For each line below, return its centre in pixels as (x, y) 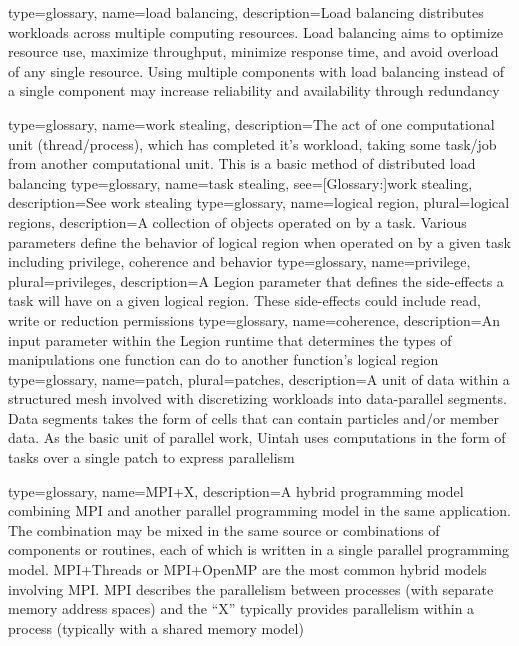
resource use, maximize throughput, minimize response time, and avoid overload (253, 51)
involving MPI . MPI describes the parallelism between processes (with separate (251, 588)
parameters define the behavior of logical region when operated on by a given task (259, 241)
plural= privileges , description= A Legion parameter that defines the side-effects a (256, 280)
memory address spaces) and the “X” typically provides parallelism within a (241, 608)
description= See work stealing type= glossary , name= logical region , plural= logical (259, 202)
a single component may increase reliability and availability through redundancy (254, 90)
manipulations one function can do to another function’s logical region (223, 359)
